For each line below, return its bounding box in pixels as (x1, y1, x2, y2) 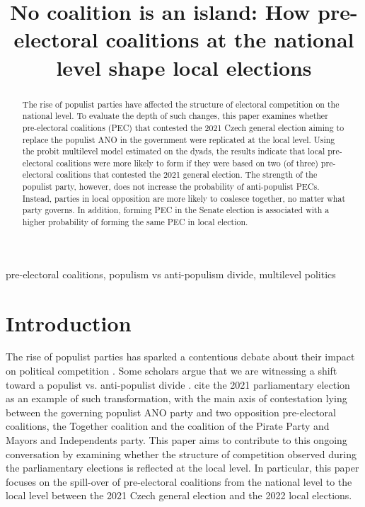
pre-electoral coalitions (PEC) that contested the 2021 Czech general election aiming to (22, 121, 344, 133)
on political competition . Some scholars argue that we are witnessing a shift (6, 363, 337, 378)
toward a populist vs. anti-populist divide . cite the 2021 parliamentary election (6, 377, 350, 392)
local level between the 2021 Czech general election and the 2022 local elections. (6, 488, 352, 503)
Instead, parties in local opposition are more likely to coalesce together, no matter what (22, 192, 346, 204)
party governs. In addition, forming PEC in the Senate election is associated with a (22, 204, 330, 216)
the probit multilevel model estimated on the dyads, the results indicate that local (22, 145, 325, 157)
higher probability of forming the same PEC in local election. (22, 216, 248, 228)
